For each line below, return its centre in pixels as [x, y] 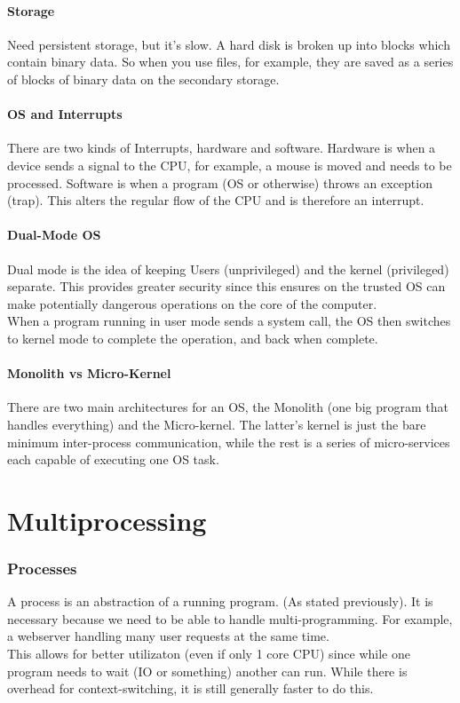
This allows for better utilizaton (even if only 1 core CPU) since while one [209, 654]
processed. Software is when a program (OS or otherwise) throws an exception [220, 182]
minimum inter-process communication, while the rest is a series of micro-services [229, 442]
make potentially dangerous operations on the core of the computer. [192, 303]
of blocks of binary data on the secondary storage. [143, 79]
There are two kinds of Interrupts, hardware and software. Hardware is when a [222, 148]
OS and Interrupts [65, 114]
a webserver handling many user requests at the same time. [168, 636]
